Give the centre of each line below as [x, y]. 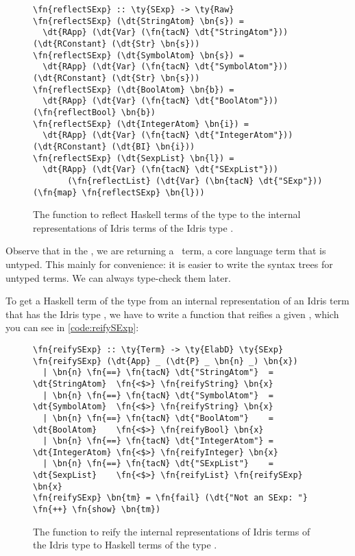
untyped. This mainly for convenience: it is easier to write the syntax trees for [169, 264]
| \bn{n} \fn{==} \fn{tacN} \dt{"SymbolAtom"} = [158, 395]
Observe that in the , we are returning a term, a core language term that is [166, 251]
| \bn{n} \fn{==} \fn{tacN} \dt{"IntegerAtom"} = [158, 441]
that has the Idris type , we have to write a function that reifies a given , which [172, 314]
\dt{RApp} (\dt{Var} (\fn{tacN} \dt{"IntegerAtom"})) [168, 135]
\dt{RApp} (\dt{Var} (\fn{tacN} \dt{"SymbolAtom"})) [166, 67]
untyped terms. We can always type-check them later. [118, 277]
